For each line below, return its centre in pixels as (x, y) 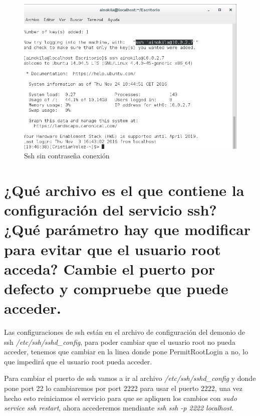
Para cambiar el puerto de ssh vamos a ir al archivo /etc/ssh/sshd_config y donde (130, 378)
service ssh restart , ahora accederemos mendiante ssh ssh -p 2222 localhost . (119, 408)
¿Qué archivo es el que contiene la (124, 190)
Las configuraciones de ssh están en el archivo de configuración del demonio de (124, 332)
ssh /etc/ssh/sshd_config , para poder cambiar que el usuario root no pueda (120, 342)
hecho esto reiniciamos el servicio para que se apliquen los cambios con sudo (120, 398)
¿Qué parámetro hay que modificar (127, 229)
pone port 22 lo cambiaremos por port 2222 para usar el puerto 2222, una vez (123, 388)
